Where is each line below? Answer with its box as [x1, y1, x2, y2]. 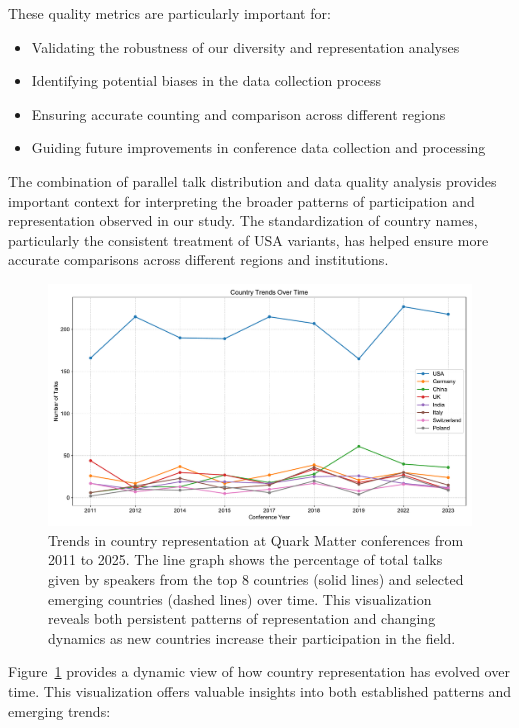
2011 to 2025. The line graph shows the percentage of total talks [48, 549, 443, 570]
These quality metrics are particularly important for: [8, 3, 331, 23]
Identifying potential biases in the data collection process [31, 70, 381, 91]
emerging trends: [8, 700, 111, 721]
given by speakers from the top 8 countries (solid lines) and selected [48, 568, 464, 589]
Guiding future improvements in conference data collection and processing [31, 137, 486, 158]
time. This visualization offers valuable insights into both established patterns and [8, 680, 512, 701]
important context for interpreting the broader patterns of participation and [8, 190, 475, 211]
